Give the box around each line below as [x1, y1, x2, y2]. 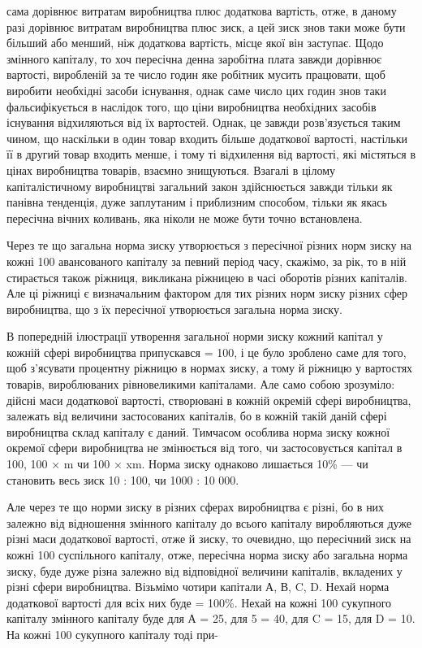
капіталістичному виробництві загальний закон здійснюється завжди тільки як [6, 177, 393, 194]
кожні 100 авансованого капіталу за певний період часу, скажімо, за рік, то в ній [6, 252, 407, 269]
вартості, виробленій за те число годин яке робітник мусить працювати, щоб [6, 66, 385, 83]
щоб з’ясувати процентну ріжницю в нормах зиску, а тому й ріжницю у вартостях [6, 359, 413, 376]
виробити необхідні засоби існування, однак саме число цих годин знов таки [6, 81, 386, 98]
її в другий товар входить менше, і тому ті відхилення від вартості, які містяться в [6, 146, 416, 163]
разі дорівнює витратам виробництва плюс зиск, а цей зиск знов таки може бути [6, 18, 406, 35]
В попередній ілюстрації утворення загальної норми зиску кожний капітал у [6, 328, 383, 345]
